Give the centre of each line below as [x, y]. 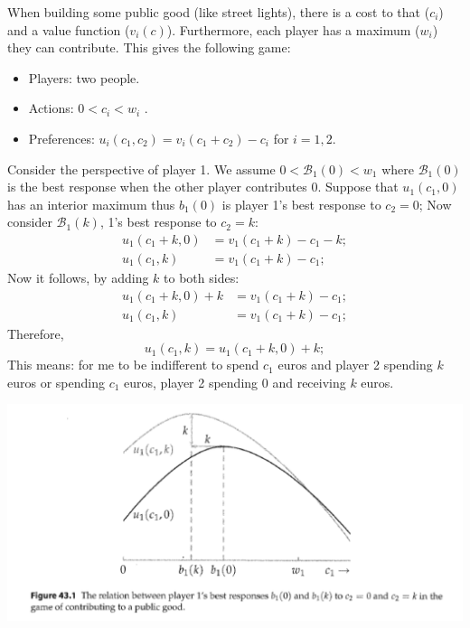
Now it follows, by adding [78, 277]
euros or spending [56, 382]
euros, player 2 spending [191, 382]
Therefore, [36, 333]
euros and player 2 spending [355, 365]
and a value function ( [69, 29]
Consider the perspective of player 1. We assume [141, 169]
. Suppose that [358, 187]
